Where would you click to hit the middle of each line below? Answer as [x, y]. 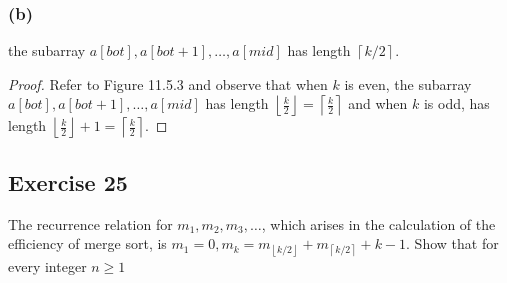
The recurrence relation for [90, 223]
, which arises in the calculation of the [378, 223]
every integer [47, 266]
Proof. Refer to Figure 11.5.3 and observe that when [168, 83]
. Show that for [452, 243]
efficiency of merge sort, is [87, 243]
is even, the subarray [408, 83]
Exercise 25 [68, 181]
